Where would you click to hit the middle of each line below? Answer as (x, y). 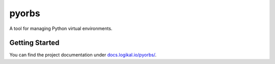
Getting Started (34, 43)
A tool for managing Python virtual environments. (61, 28)
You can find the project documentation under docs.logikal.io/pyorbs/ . (83, 55)
